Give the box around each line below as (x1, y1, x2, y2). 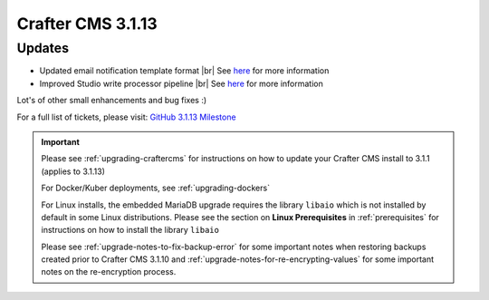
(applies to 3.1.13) (41, 166, 106, 177)
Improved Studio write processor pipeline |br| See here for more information (39, 78, 323, 89)
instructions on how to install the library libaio (41, 225, 219, 236)
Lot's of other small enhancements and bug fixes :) (16, 95, 207, 106)
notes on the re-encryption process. (41, 266, 177, 277)
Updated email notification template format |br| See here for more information (39, 65, 330, 76)
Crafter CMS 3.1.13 (16, 14, 158, 34)
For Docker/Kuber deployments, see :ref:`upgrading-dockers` (41, 182, 271, 194)
